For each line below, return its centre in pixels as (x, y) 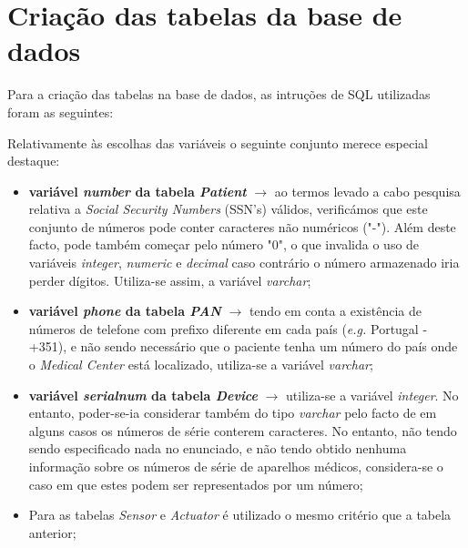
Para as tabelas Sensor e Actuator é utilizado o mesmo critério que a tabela (240, 515)
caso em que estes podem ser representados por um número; (196, 484)
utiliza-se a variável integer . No (372, 395)
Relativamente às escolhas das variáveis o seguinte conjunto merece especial (218, 142)
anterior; (52, 532)
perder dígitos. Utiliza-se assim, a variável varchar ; (170, 280)
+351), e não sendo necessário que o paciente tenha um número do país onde (243, 346)
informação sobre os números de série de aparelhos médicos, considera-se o (236, 466)
